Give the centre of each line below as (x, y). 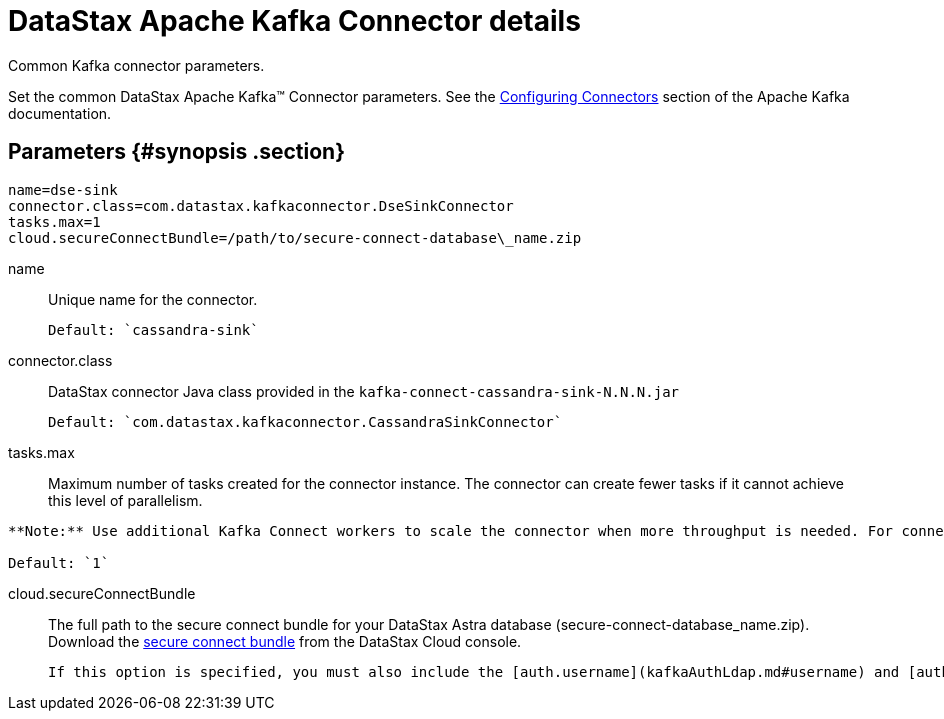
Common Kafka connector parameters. (136, 65)
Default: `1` (59, 562)
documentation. (60, 113)
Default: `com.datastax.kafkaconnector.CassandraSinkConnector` (305, 421)
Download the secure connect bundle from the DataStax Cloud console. (285, 641)
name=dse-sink (63, 189)
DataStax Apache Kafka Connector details (294, 21)
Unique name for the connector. (153, 299)
